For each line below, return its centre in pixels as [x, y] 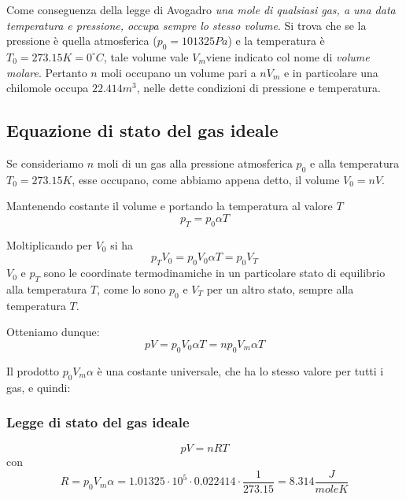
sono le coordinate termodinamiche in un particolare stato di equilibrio [214, 273]
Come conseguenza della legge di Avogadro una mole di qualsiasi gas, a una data [201, 9]
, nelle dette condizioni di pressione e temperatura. [258, 88]
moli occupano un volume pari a [179, 72]
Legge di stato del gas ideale [98, 422]
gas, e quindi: [39, 387]
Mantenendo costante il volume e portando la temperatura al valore [170, 206]
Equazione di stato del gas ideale [142, 130]
